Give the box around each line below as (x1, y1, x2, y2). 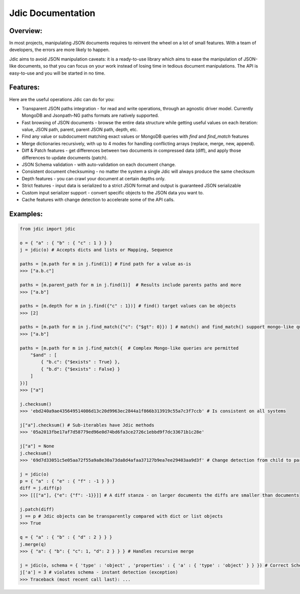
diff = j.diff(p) (19, 485, 62, 491)
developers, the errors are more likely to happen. (9, 47, 110, 53)
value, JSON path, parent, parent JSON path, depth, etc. (21, 127, 138, 133)
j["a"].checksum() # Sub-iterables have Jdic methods (19, 422, 154, 428)
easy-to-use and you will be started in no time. (9, 70, 105, 76)
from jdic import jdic (19, 226, 75, 231)
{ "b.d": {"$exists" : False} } (40, 366, 120, 372)
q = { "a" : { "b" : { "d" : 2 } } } (19, 534, 112, 540)
